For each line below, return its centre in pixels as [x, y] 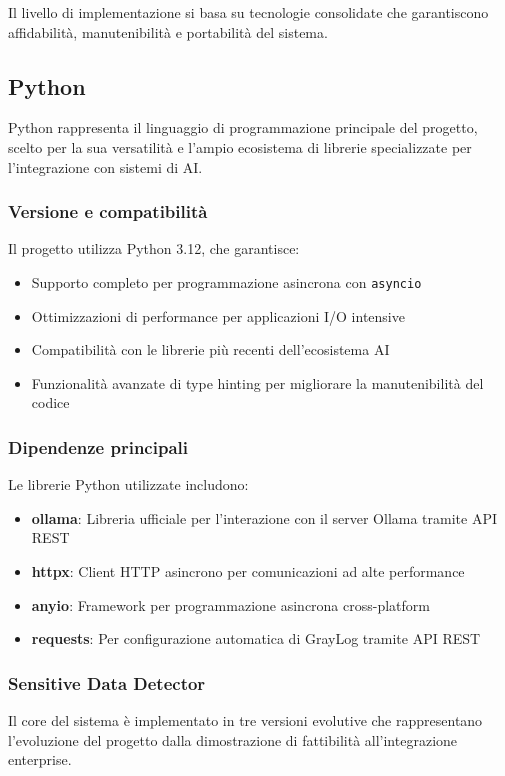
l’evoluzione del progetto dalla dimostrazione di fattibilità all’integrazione [233, 739]
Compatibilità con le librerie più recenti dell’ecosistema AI [210, 349]
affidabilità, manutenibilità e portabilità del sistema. [168, 31]
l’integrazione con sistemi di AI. [105, 166]
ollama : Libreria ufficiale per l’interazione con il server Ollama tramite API [264, 517]
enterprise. [40, 759]
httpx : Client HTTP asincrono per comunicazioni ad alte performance [248, 571]
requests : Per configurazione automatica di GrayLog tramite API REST [256, 638]
